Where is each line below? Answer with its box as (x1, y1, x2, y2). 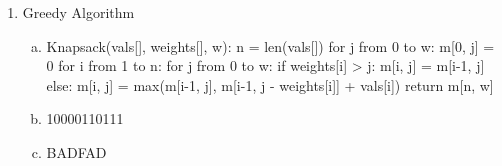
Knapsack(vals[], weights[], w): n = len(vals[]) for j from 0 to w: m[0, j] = (46, 35, 495, 56)
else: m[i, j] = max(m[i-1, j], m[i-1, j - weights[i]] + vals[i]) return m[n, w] (46, 74, 494, 95)
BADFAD (46, 141, 107, 162)
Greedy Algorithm (22, 2, 135, 22)
